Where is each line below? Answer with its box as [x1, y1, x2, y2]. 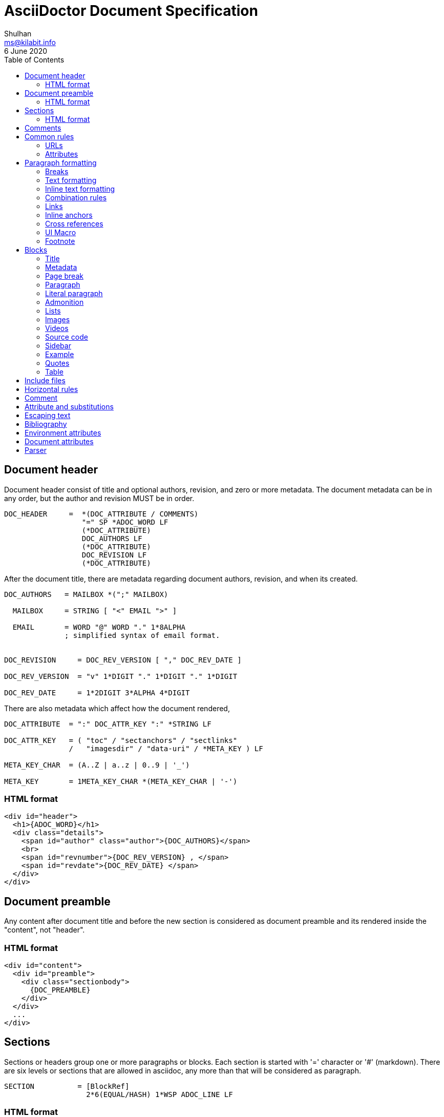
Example [45, 349, 74, 359]
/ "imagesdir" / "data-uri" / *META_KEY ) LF [69, 744, 263, 753]
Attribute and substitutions [25, 402, 114, 411]
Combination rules [45, 193, 107, 202]
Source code [45, 332, 88, 341]
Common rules [25, 132, 74, 141]
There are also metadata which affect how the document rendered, [4, 704, 230, 713]
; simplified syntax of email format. [65, 631, 220, 639]
